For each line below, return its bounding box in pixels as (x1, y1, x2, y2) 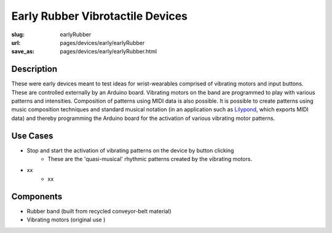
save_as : (11, 48, 35, 55)
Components (11, 191, 63, 202)
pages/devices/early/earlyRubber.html (60, 48, 157, 55)
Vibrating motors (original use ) (26, 216, 106, 224)
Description (11, 64, 58, 74)
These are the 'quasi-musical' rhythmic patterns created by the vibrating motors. (47, 156, 252, 163)
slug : (11, 31, 25, 38)
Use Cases (11, 130, 53, 141)
